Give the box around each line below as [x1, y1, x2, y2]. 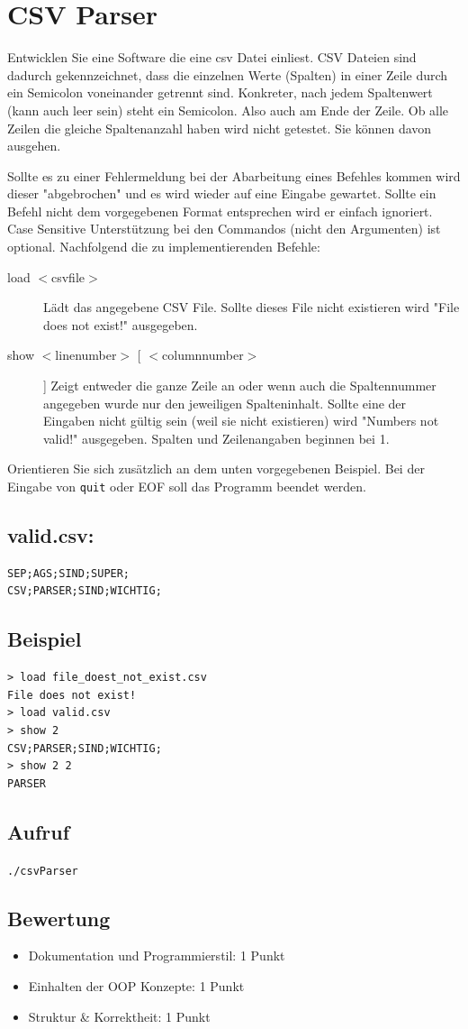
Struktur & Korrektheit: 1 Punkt [28, 1006, 211, 1025]
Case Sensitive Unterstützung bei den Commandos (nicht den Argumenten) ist [7, 219, 441, 238]
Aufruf [7, 817, 70, 845]
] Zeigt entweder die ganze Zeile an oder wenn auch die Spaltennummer [43, 376, 436, 395]
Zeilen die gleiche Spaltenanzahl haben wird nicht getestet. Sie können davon [7, 118, 432, 137]
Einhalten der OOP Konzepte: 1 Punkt [28, 977, 245, 996]
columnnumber [162, 345, 244, 364]
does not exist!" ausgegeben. [43, 315, 198, 334]
